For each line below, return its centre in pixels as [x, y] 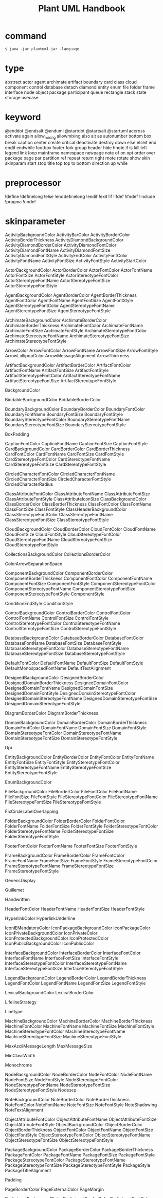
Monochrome [18, 1065]
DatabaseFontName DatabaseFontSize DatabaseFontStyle [63, 643]
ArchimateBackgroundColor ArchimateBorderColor [56, 320]
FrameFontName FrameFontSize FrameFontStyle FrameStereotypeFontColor [81, 861]
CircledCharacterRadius [29, 484]
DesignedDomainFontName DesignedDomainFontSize [59, 688]
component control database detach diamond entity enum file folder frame [80, 87]
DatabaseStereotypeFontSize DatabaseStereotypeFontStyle [65, 653]
